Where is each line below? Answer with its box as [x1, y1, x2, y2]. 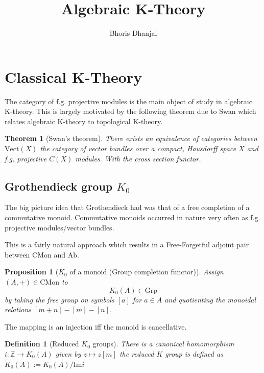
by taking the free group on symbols [5, 294, 114, 305]
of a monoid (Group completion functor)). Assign [69, 266, 224, 277]
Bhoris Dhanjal [109, 28, 157, 38]
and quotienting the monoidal [164, 294, 256, 305]
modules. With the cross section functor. [75, 153, 201, 164]
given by [55, 348, 81, 359]
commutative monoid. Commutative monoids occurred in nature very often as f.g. [5, 212, 260, 223]
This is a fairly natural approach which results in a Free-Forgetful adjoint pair [5, 239, 249, 250]
